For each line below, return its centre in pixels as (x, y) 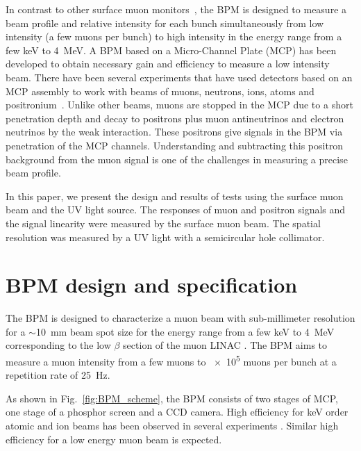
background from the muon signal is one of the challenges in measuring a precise (177, 159)
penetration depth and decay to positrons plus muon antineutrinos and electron (175, 118)
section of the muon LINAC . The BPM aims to (225, 345)
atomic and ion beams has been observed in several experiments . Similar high (172, 426)
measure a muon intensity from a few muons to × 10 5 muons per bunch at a (171, 360)
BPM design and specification (152, 285)
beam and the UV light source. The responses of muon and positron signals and (176, 210)
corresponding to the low (58, 345)
